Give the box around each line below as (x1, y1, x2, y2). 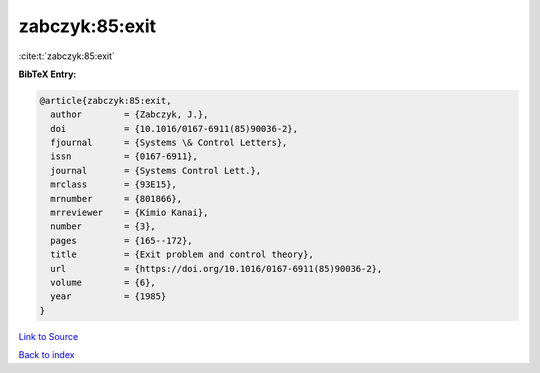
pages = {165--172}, (50, 235, 194, 246)
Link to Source (18, 330, 79, 342)
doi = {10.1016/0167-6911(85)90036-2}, (50, 123, 299, 134)
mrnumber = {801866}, (50, 193, 183, 204)
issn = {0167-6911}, (50, 151, 199, 162)
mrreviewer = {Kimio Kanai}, (50, 207, 209, 219)
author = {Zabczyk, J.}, (50, 109, 209, 120)
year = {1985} (50, 291, 167, 302)
